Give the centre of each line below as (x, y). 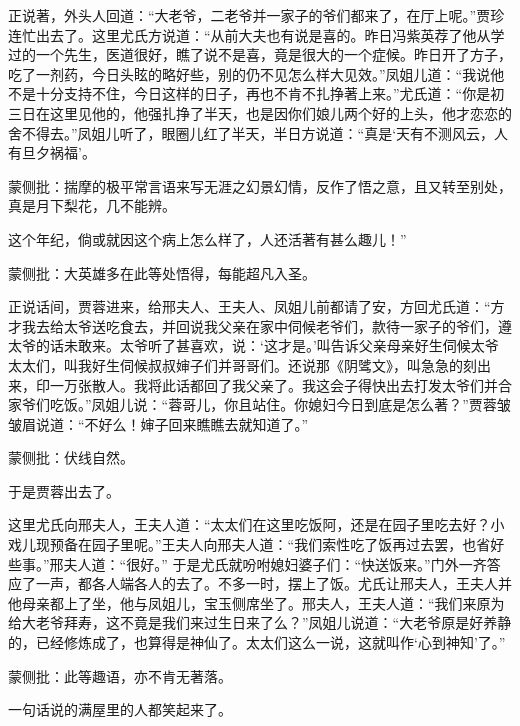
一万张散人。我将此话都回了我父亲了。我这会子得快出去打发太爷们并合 (280, 384)
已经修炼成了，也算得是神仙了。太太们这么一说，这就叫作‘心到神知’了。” (270, 642)
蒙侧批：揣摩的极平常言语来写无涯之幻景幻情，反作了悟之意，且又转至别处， (260, 185)
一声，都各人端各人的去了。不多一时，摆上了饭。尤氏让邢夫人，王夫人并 (273, 583)
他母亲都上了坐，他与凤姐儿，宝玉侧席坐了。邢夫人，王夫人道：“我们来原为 (256, 602)
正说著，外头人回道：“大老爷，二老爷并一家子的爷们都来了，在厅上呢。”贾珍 (256, 15)
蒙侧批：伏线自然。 (71, 457)
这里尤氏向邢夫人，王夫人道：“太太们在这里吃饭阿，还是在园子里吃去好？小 (256, 524)
